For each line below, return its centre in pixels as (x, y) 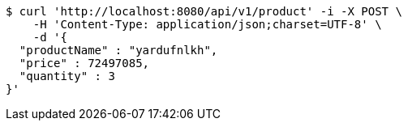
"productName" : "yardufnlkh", (118, 50)
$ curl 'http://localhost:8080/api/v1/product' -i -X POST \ (204, 11)
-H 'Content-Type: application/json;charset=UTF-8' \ (207, 24)
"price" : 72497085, (84, 63)
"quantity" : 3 (67, 76)
